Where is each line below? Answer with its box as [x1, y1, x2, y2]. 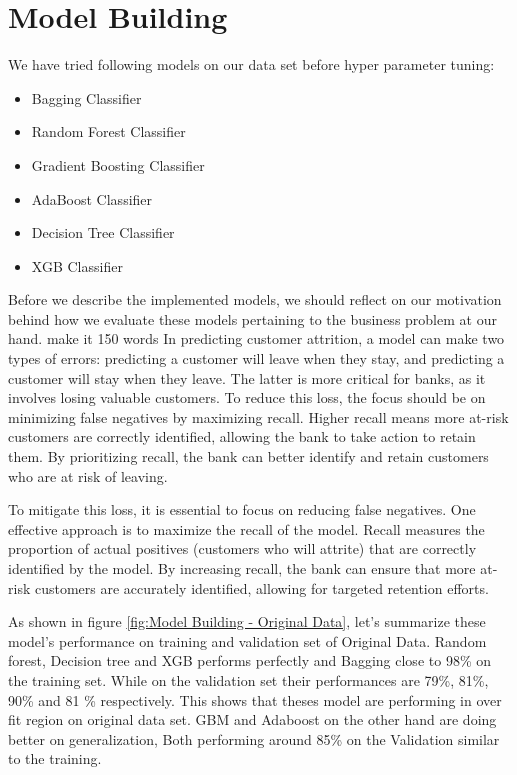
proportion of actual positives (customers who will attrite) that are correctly [8, 538, 477, 559]
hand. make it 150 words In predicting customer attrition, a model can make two [8, 328, 505, 349]
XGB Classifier [31, 255, 123, 276]
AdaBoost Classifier [31, 188, 153, 209]
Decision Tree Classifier [31, 222, 175, 243]
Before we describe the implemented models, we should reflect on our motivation [8, 289, 502, 310]
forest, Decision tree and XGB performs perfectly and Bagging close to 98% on [8, 650, 491, 671]
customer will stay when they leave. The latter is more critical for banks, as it [8, 367, 486, 388]
